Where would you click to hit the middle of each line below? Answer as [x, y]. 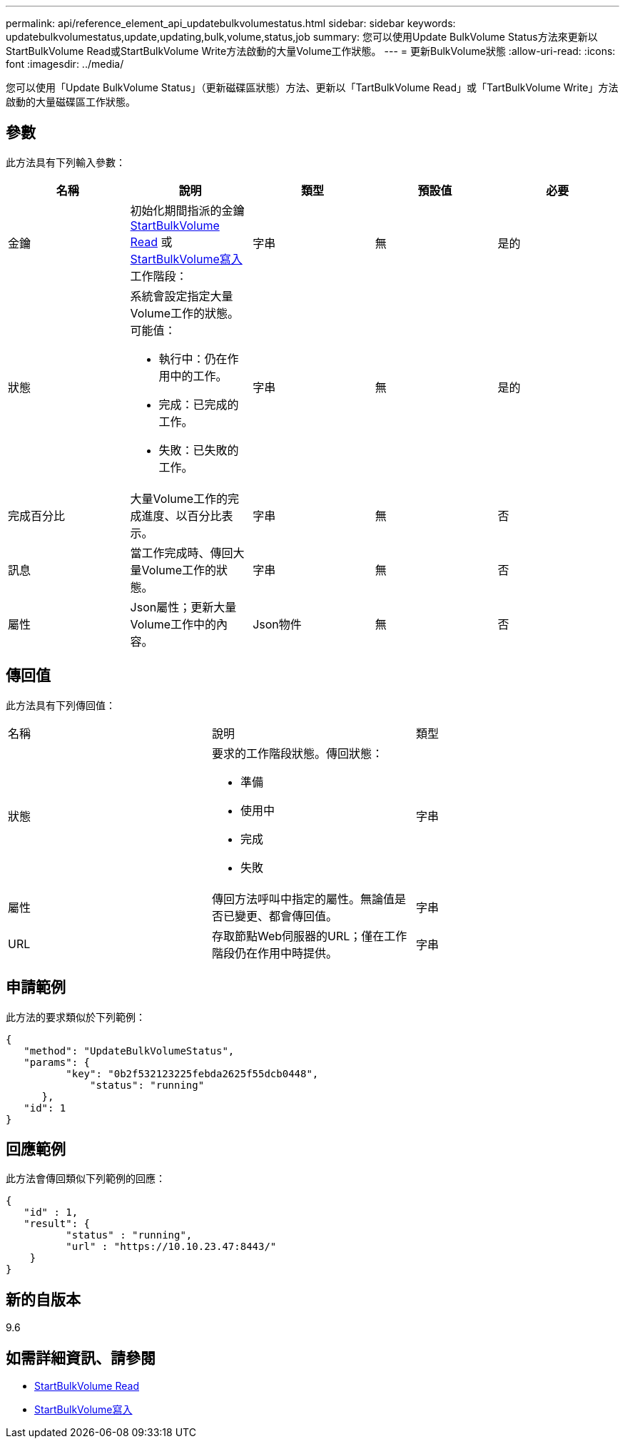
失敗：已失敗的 [199, 450]
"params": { [57, 1062]
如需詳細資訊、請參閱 [81, 1358]
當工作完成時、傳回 [182, 553]
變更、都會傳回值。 [286, 916]
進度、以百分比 [182, 515]
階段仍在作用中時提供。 [274, 953]
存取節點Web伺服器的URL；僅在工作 [309, 936]
